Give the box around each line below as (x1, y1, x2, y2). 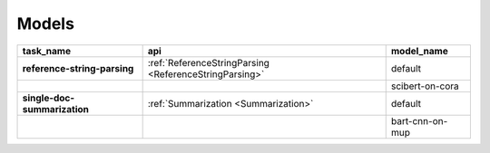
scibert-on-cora (390, 80, 460, 92)
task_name (22, 44, 72, 57)
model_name (390, 44, 448, 57)
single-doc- (22, 91, 75, 104)
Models (16, 14, 74, 33)
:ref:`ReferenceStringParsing (147, 56, 269, 69)
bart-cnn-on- (390, 114, 448, 127)
